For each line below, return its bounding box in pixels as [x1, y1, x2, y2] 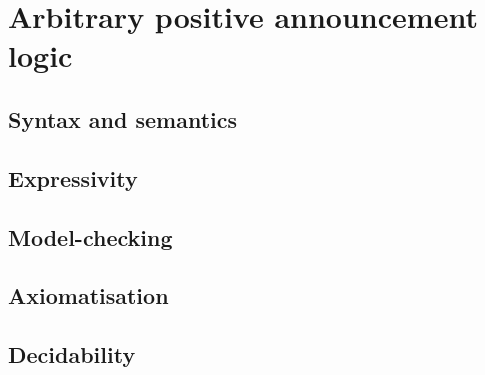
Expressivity [8, 162, 138, 193]
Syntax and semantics [8, 103, 238, 134]
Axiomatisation [8, 280, 169, 311]
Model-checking [8, 221, 173, 252]
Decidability [8, 339, 136, 370]
